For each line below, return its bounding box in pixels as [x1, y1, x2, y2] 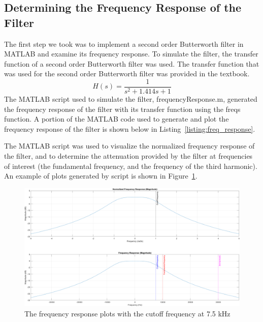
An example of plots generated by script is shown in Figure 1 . [4, 170, 198, 181]
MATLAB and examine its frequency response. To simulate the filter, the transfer [4, 48, 258, 59]
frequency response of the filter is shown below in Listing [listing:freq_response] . [4, 123, 255, 134]
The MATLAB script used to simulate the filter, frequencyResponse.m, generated [4, 94, 257, 104]
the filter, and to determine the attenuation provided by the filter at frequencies [4, 151, 253, 161]
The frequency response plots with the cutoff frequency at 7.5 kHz [24, 308, 231, 319]
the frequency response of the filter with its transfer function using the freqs [4, 103, 241, 114]
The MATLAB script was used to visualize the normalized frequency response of [4, 140, 255, 151]
